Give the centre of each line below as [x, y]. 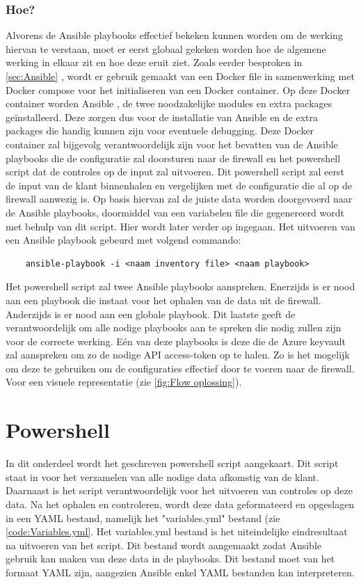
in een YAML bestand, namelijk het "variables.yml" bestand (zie [143, 518]
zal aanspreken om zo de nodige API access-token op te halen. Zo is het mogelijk [178, 355]
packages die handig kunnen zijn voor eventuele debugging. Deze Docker [160, 131]
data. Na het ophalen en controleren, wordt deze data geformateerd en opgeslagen [180, 504]
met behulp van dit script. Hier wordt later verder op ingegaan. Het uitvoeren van [180, 226]
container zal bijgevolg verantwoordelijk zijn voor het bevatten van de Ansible [172, 144]
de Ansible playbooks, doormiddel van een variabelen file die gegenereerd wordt [175, 212]
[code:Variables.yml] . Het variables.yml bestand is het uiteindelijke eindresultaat [177, 531]
